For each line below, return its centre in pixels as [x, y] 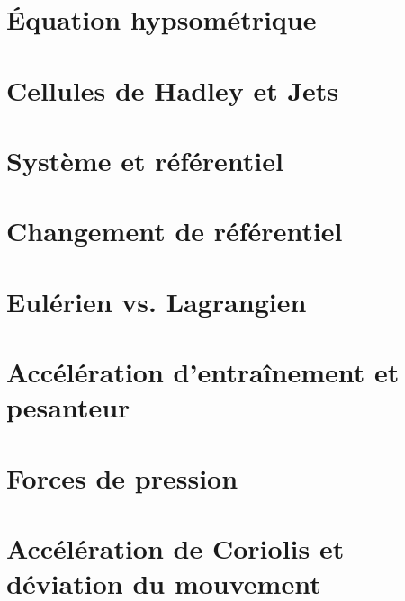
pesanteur [68, 407]
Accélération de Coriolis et [175, 548]
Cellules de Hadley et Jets [173, 90]
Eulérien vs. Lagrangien [157, 301]
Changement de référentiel [175, 231]
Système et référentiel [145, 160]
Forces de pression [122, 477]
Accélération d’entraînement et [203, 372]
